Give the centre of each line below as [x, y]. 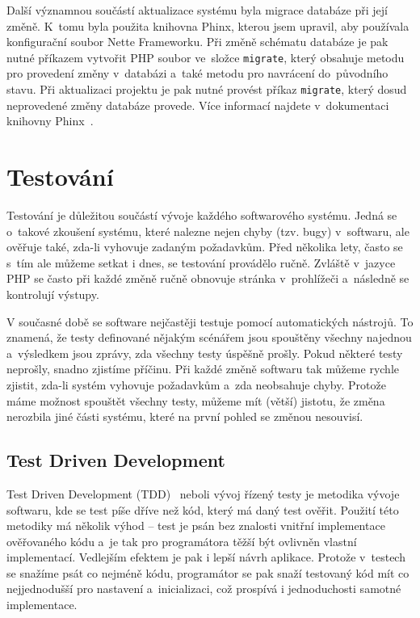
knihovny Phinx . [50, 121]
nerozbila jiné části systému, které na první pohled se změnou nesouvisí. [185, 416]
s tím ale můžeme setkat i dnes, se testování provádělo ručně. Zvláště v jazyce [201, 262]
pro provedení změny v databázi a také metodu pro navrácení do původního [197, 73]
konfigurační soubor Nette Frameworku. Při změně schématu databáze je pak [197, 42]
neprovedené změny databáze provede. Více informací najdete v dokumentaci [198, 105]
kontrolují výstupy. [53, 294]
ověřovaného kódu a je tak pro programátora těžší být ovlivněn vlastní [182, 541]
